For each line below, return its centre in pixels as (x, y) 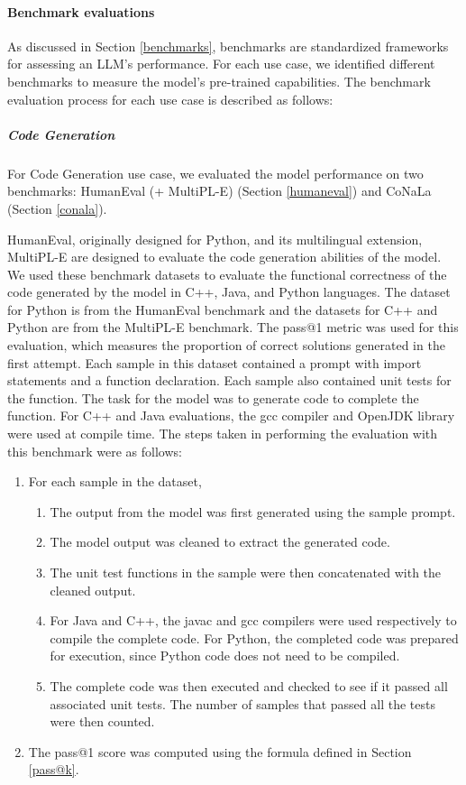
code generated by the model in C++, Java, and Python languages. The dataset (229, 292)
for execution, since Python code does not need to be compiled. (225, 656)
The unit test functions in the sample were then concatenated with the (246, 573)
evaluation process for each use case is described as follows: (170, 99)
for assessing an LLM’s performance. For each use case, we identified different (221, 64)
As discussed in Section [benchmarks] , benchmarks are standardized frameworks (228, 46)
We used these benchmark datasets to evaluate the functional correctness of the (227, 274)
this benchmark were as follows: (95, 451)
